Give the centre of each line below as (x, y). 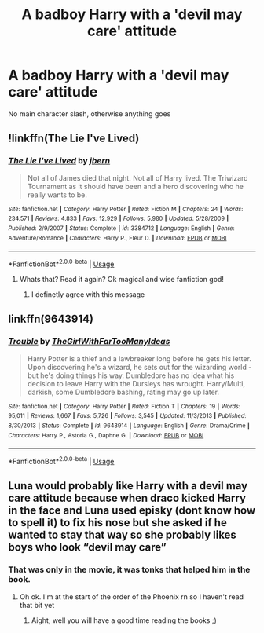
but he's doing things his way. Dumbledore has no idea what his (131, 375)
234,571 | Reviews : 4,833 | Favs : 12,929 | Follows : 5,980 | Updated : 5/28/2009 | (119, 219)
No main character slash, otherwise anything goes (90, 113)
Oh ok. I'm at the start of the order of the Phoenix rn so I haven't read (132, 596)
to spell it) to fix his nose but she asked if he (118, 523)
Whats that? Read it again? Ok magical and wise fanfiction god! (121, 279)
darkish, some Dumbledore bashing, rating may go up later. (123, 392)
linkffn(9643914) (51, 319)
